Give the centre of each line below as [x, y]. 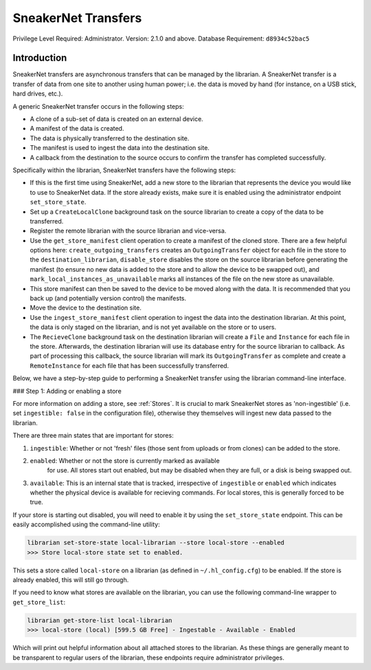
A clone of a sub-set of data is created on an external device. [117, 119]
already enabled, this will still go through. [71, 580]
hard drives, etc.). [38, 94]
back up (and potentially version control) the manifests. [108, 299]
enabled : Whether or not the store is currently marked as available [125, 460]
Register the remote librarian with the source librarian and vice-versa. [128, 231]
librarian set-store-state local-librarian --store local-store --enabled [156, 543]
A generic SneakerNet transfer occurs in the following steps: [99, 106]
